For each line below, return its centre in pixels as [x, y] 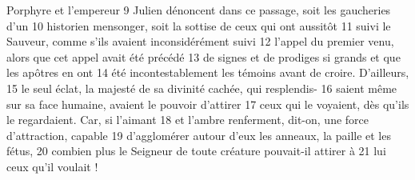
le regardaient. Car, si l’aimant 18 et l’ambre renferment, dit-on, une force [188, 120]
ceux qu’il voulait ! [52, 166]
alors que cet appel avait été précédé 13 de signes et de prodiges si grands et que [204, 56]
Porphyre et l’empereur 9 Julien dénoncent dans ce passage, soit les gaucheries [199, 10]
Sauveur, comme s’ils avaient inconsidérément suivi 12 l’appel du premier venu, [200, 41]
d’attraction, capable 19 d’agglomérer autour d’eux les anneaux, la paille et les [199, 135]
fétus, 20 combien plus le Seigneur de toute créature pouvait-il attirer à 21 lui [196, 151]
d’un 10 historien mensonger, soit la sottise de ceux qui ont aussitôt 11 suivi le [199, 25]
